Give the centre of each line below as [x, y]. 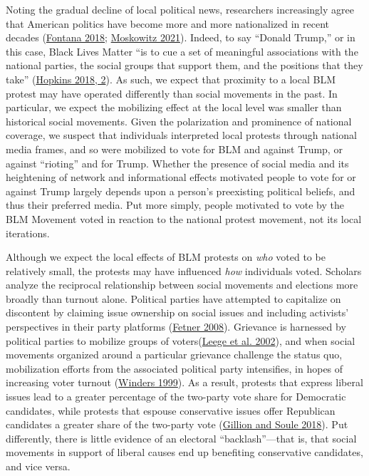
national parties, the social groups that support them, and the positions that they [184, 65]
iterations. [28, 233]
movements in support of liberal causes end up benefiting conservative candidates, [184, 452]
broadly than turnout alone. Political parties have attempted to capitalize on [173, 298]
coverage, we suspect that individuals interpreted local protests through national [181, 135]
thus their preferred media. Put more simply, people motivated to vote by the [175, 205]
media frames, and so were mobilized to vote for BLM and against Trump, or [174, 149]
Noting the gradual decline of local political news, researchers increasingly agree [180, 9]
